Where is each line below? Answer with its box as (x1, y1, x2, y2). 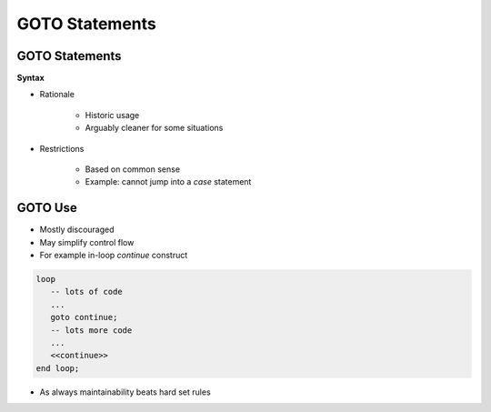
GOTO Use (16, 200, 77, 216)
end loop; (35, 363, 80, 373)
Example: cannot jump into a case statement (85, 176, 252, 187)
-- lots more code (50, 325, 133, 336)
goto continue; (50, 312, 118, 323)
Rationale (39, 89, 75, 100)
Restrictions (39, 143, 85, 154)
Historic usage (85, 109, 140, 120)
